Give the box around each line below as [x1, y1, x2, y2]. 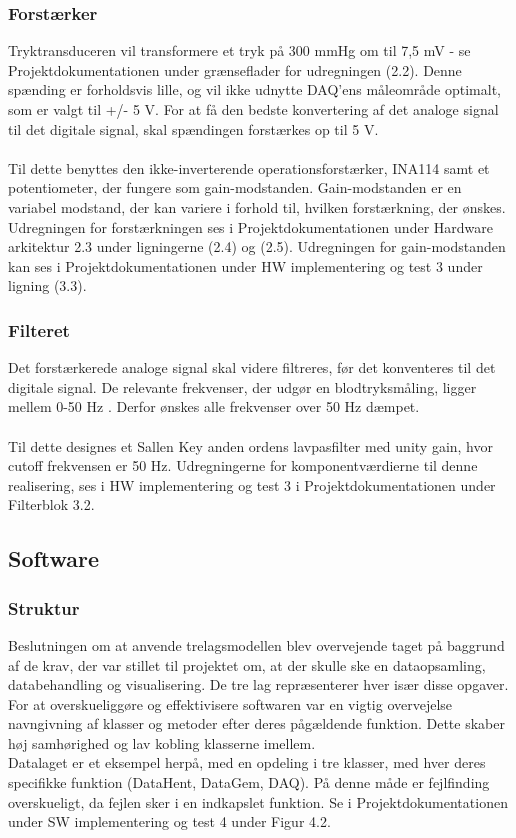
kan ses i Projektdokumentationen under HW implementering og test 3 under [8, 255, 483, 276]
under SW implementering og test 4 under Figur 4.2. [8, 811, 331, 832]
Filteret [8, 317, 70, 342]
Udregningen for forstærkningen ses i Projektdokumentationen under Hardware [8, 216, 493, 237]
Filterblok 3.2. [8, 494, 95, 515]
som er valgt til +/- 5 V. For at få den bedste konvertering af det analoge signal [8, 99, 499, 119]
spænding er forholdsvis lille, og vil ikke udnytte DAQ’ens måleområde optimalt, [8, 79, 501, 100]
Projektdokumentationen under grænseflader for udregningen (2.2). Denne [8, 59, 462, 80]
